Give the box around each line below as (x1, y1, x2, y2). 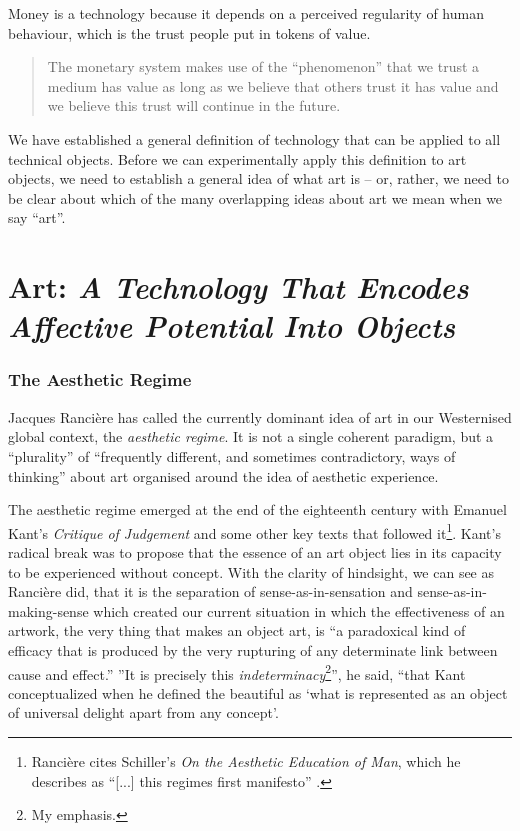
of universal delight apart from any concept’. (8, 702, 279, 723)
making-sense (8, 600, 89, 621)
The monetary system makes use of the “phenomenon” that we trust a (47, 56, 480, 77)
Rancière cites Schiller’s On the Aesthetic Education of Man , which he (31, 750, 461, 771)
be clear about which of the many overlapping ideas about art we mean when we (8, 187, 503, 208)
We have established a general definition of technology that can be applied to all (8, 128, 501, 149)
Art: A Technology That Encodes (8, 266, 469, 308)
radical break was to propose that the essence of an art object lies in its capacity (8, 541, 502, 562)
